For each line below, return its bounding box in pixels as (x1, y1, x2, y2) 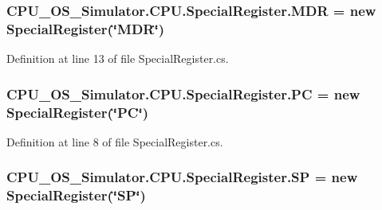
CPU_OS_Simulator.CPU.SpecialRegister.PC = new (6, 84, 360, 103)
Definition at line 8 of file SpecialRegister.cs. (6, 133, 223, 150)
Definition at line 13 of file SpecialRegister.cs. (6, 50, 229, 67)
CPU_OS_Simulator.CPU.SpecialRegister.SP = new (6, 167, 358, 187)
